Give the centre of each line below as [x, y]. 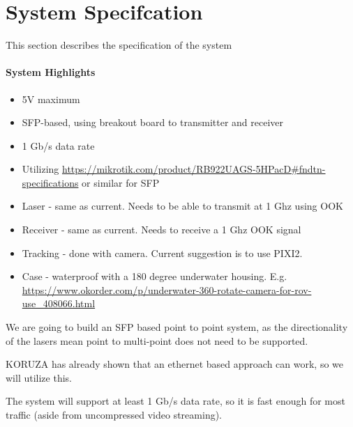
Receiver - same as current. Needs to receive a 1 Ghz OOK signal [162, 230]
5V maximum [51, 99]
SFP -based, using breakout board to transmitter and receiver [153, 122]
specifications [50, 182]
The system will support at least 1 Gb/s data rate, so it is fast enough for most [175, 401]
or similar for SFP [121, 182]
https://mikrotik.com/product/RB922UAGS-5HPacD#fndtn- [194, 169]
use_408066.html [59, 303]
